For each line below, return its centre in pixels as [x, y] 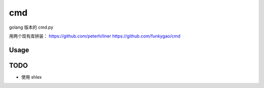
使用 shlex [32, 77]
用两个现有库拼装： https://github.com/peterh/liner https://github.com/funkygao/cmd [95, 36]
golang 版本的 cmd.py [31, 27]
